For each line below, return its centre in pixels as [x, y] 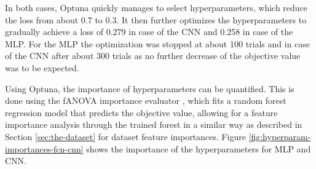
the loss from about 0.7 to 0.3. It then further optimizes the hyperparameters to [156, 19]
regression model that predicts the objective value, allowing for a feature [141, 112]
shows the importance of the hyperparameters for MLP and [199, 148]
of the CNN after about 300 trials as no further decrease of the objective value [153, 56]
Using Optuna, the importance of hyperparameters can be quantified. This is [150, 88]
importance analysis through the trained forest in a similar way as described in [154, 124]
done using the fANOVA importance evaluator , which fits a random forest [146, 100]
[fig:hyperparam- [280, 136]
